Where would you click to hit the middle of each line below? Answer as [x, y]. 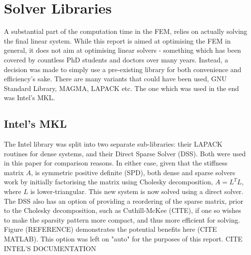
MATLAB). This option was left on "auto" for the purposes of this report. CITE [123, 239]
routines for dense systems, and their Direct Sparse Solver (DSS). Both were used [125, 153]
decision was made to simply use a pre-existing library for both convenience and [123, 69]
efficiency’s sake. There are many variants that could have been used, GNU [115, 79]
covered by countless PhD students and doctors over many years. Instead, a [116, 59]
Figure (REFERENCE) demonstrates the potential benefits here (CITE [110, 229]
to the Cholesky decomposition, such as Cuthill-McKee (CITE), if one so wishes [123, 210]
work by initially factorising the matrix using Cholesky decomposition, [109, 182]
